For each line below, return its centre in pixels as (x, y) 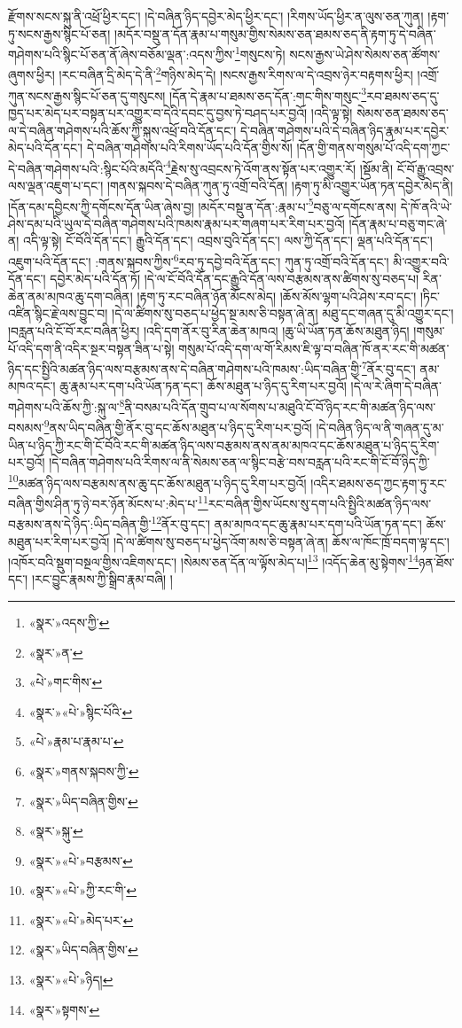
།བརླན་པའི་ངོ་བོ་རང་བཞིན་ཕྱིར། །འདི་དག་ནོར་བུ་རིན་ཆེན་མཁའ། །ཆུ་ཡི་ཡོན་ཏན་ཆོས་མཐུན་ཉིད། (209, 331)
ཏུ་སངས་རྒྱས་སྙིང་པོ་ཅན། (59, 33)
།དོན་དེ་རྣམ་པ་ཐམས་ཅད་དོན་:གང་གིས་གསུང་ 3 (268, 94)
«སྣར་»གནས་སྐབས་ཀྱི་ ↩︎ (84, 771)
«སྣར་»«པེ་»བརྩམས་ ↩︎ (81, 860)
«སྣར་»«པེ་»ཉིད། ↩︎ (71, 980)
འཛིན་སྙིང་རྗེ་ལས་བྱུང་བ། (58, 313)
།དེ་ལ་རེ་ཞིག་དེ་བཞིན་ (396, 386)
